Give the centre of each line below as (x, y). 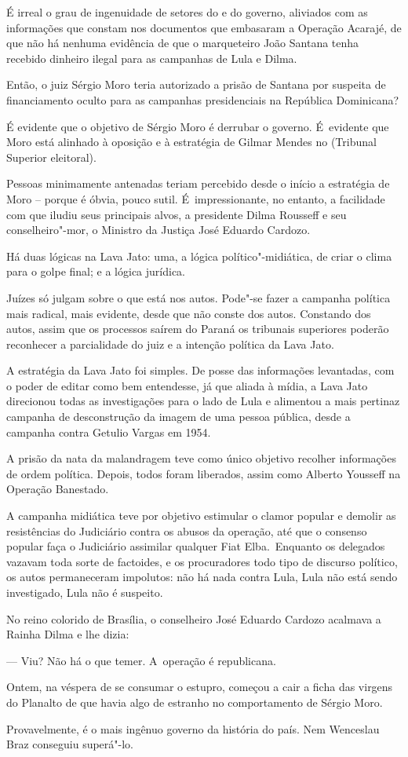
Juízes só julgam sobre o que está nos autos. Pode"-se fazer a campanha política (199, 297)
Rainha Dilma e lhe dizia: (68, 634)
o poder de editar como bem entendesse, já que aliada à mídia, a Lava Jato (187, 385)
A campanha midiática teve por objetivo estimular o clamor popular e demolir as (201, 516)
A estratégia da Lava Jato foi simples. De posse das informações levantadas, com (200, 370)
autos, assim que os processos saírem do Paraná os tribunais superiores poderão (198, 329)
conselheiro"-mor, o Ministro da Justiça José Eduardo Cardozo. (158, 230)
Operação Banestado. (58, 489)
